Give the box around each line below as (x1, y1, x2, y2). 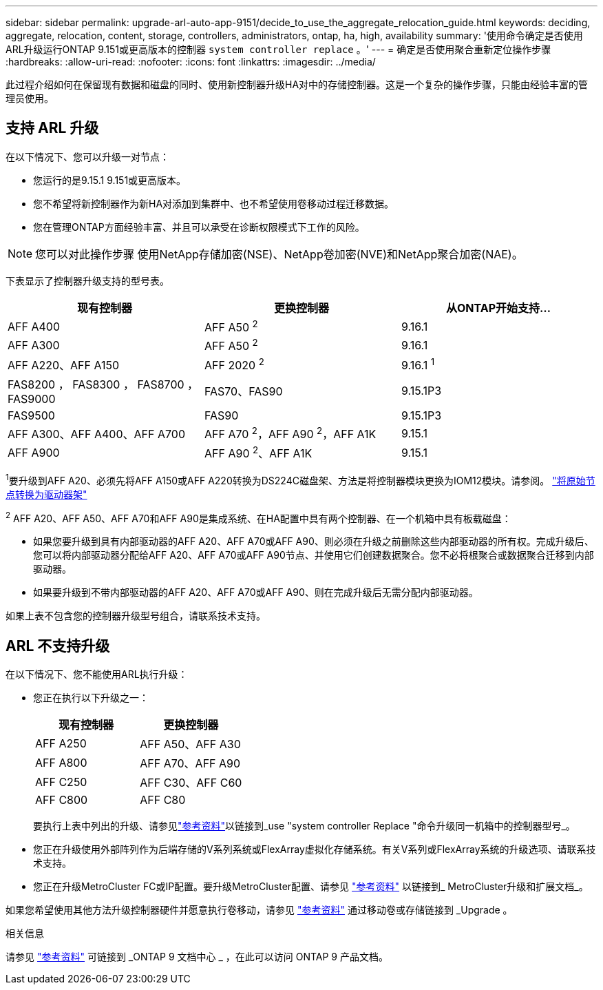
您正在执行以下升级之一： (33, 692, 149, 704)
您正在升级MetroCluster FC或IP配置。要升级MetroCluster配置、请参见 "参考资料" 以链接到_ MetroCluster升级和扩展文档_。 (33, 880, 589, 893)
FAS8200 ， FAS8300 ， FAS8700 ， (8, 377, 199, 391)
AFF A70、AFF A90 (140, 756, 241, 771)
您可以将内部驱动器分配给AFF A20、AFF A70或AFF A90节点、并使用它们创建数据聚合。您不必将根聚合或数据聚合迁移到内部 (33, 549, 594, 561)
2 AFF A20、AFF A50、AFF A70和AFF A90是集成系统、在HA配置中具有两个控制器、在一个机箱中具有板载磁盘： (6, 510, 511, 524)
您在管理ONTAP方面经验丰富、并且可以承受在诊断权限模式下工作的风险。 (33, 220, 365, 233)
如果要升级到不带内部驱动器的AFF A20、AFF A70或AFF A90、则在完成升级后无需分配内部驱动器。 (33, 586, 478, 599)
